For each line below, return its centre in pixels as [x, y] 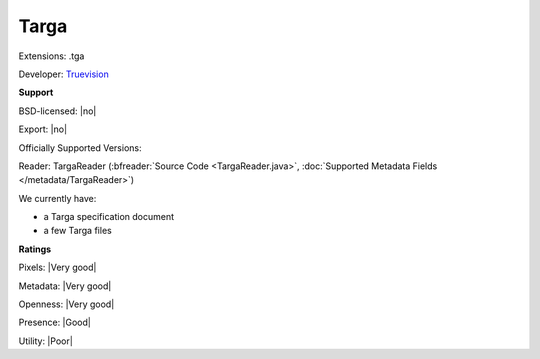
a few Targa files [77, 231]
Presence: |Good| [55, 322]
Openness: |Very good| [66, 304]
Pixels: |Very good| [57, 267]
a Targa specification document [109, 217]
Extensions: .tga [51, 56]
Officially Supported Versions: [80, 147]
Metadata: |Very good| [65, 286]
